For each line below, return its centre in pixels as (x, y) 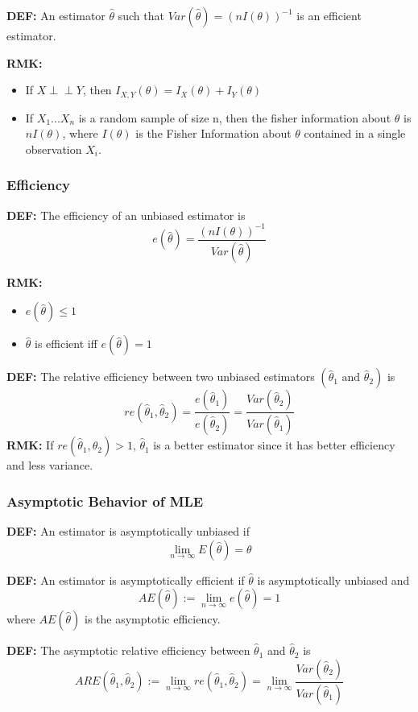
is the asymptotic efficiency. (153, 619)
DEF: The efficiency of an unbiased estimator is (126, 215)
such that (141, 15)
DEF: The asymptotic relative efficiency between (128, 650)
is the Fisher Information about (213, 133)
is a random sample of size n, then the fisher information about (235, 117)
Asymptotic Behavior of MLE (105, 501)
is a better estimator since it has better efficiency (274, 445)
